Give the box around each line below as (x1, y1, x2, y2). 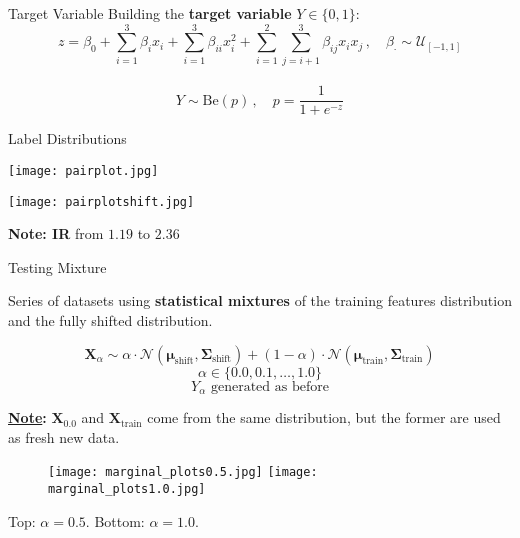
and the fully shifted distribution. (8, 310, 213, 331)
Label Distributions (8, 128, 127, 149)
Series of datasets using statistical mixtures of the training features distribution (8, 290, 512, 311)
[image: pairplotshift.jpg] (8, 194, 195, 209)
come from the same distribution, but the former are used (147, 407, 501, 428)
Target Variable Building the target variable (8, 3, 292, 23)
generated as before (210, 379, 329, 394)
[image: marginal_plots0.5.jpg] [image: (48, 465, 318, 480)
